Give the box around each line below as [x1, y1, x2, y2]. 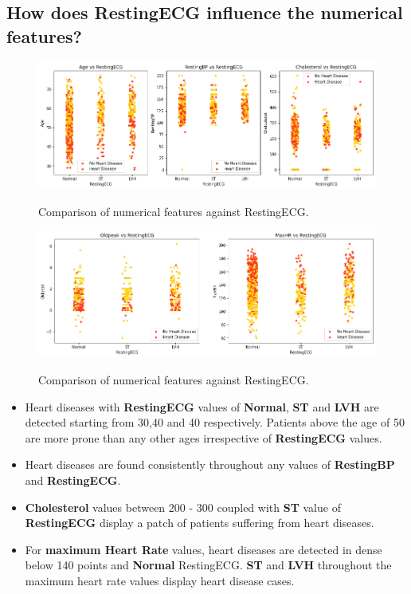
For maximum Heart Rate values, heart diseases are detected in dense [25, 541, 382, 557]
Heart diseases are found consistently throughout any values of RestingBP [25, 456, 395, 473]
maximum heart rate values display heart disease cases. [25, 572, 295, 589]
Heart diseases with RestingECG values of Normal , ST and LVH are [25, 398, 379, 415]
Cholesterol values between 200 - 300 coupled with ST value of [25, 498, 341, 515]
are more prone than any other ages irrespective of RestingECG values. [25, 429, 382, 446]
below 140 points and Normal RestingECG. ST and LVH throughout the [25, 557, 392, 573]
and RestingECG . [25, 472, 121, 489]
